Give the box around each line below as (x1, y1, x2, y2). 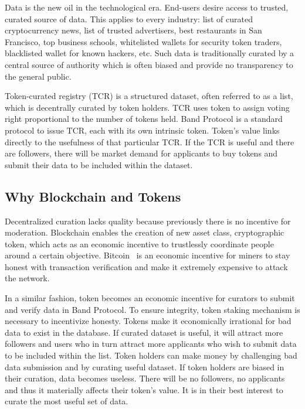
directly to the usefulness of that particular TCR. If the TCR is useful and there (5, 135, 294, 148)
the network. (5, 272, 50, 284)
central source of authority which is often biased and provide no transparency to (5, 58, 293, 70)
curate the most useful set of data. (5, 395, 128, 407)
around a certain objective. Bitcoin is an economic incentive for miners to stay (5, 249, 290, 261)
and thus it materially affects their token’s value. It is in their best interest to (5, 383, 283, 396)
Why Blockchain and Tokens (5, 187, 181, 205)
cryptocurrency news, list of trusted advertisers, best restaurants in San (5, 24, 262, 36)
